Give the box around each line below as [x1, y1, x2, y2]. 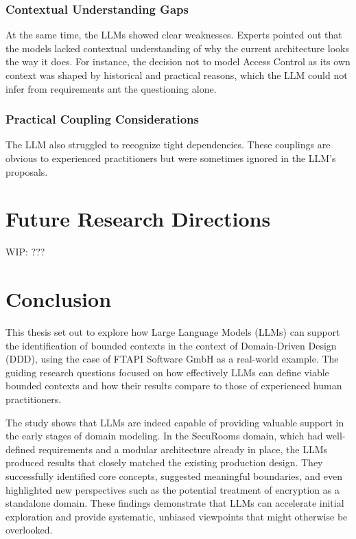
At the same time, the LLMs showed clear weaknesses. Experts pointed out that [5, 27, 342, 42]
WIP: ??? [5, 244, 45, 259]
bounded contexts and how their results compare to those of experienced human [5, 378, 342, 393]
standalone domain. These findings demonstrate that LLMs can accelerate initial [5, 496, 344, 510]
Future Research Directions [5, 205, 271, 233]
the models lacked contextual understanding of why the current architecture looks [5, 41, 349, 55]
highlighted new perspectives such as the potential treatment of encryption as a [5, 482, 340, 496]
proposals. [5, 164, 48, 179]
